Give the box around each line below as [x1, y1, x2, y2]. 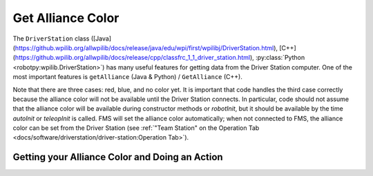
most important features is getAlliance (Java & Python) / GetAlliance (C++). [12, 73, 243, 81]
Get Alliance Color [12, 10, 119, 25]
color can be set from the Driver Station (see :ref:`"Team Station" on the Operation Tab [12, 124, 260, 132]
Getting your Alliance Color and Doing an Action [12, 151, 224, 163]
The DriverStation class [12, 34, 90, 43]
